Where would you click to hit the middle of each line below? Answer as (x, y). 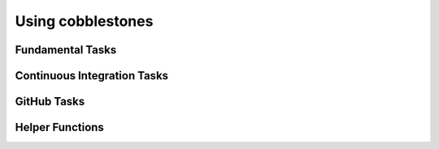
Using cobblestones (84, 21)
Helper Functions (60, 128)
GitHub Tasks (50, 102)
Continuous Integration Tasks (92, 76)
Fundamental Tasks (66, 50)
